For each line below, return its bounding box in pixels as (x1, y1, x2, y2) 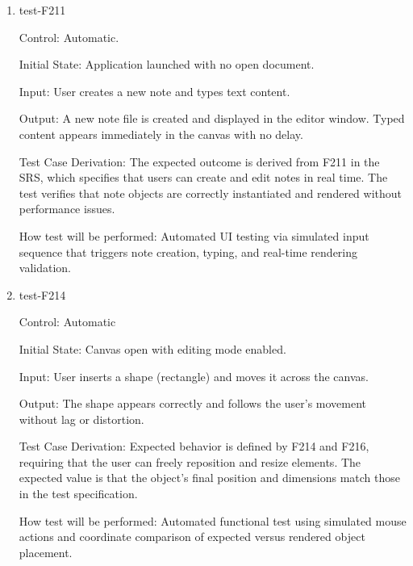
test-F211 (19, 2, 66, 18)
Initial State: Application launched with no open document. (19, 56, 315, 73)
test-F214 (19, 286, 66, 303)
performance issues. (19, 200, 115, 217)
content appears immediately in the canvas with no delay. (19, 125, 303, 142)
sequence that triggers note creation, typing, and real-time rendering (19, 243, 358, 260)
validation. (19, 259, 71, 276)
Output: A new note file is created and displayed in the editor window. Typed (19, 110, 405, 127)
